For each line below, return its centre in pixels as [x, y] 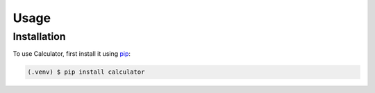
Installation [39, 37]
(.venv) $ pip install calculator [86, 72]
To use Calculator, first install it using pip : [72, 54]
